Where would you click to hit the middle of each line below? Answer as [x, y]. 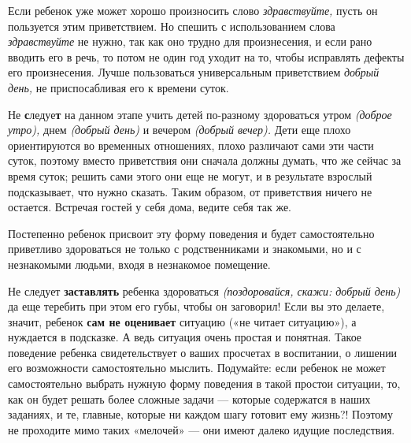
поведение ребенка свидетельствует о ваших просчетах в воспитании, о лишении [203, 352]
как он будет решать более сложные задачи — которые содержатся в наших [189, 398]
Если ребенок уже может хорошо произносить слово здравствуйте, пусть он [193, 10]
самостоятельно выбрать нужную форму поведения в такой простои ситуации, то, [204, 383]
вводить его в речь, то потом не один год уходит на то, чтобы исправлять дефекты [206, 56]
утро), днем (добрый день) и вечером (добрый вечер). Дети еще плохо [180, 130]
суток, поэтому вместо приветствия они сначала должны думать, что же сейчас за [205, 160]
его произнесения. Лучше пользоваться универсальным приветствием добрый [194, 72]
